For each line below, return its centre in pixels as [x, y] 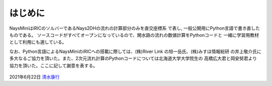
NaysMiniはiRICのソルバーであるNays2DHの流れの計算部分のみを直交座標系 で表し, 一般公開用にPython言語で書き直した [135, 28]
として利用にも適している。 [38, 42]
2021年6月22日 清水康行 [35, 77]
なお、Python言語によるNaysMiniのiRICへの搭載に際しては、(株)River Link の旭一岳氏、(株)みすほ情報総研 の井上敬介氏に [135, 51]
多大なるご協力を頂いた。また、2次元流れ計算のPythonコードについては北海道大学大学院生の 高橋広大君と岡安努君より [133, 58]
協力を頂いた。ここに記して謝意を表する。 [53, 65]
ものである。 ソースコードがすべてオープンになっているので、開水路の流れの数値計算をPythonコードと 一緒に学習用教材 [134, 35]
